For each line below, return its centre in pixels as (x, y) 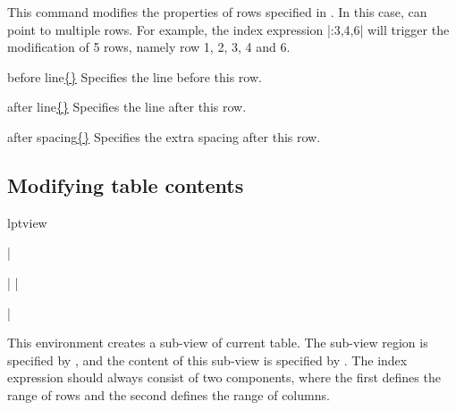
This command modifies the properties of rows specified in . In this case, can (217, 12)
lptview (27, 222)
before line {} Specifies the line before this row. (135, 76)
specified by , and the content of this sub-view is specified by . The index (207, 360)
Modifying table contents (126, 184)
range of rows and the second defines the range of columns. (169, 394)
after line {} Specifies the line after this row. (127, 107)
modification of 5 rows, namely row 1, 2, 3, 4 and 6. (149, 47)
